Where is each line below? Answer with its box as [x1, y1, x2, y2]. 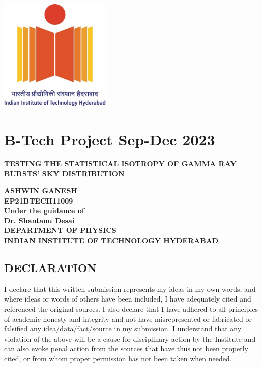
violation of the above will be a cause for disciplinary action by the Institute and [4, 333, 256, 344]
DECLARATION [4, 259, 97, 275]
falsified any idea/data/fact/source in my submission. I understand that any [4, 323, 242, 334]
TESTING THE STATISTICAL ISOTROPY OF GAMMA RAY [4, 158, 237, 169]
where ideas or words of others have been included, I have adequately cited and [4, 293, 251, 304]
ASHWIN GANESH [4, 185, 77, 195]
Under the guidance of [4, 205, 84, 216]
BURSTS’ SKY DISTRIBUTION [4, 168, 125, 179]
